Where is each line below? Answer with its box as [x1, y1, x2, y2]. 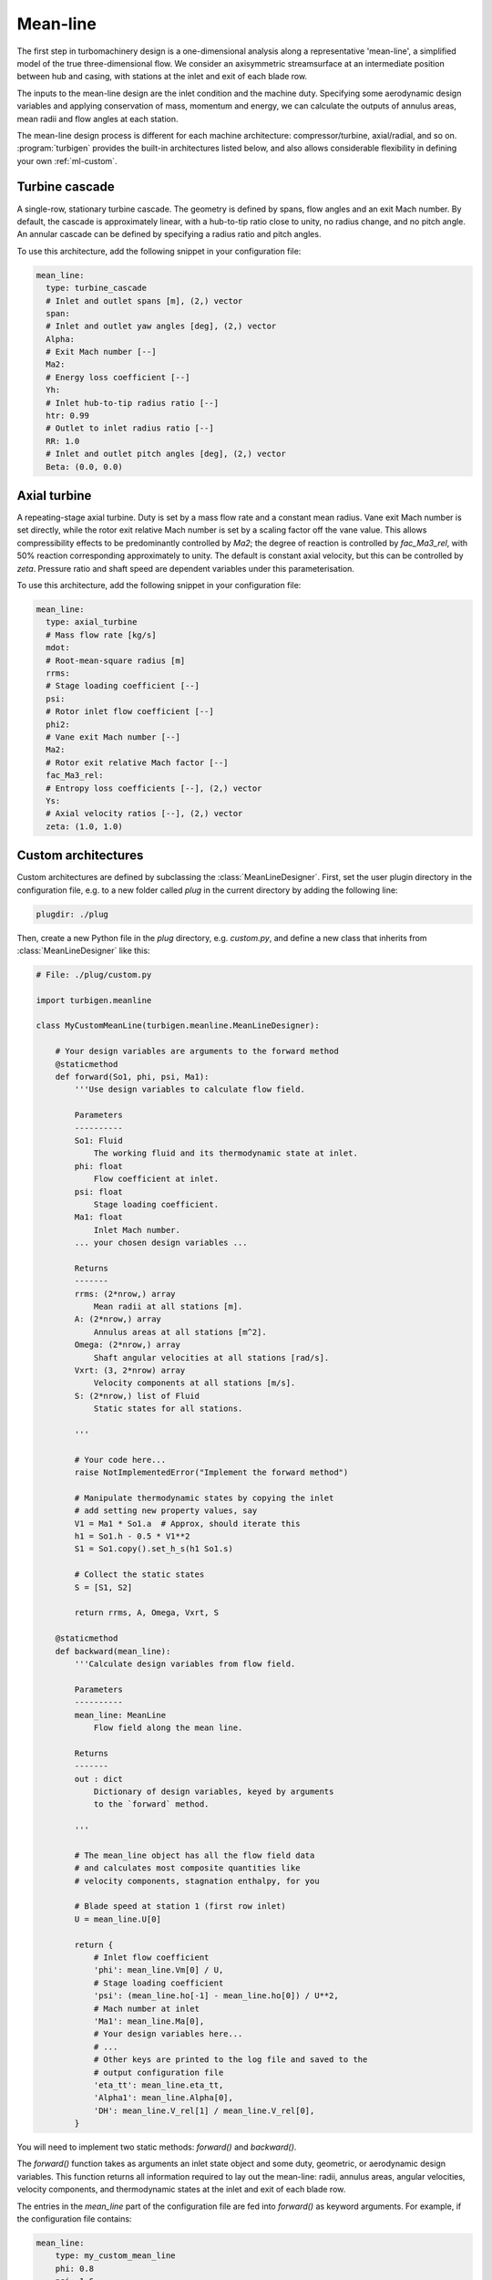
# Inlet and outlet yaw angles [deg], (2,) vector [46, 321, 277, 332]
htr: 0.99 [46, 410, 90, 421]
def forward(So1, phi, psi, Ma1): [55, 1072, 210, 1083]
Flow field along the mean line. [93, 1722, 243, 1733]
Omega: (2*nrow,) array [74, 1340, 181, 1350]
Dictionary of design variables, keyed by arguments [93, 1786, 334, 1797]
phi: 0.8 [55, 2263, 95, 2274]
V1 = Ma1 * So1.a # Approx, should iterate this [74, 1518, 301, 1529]
